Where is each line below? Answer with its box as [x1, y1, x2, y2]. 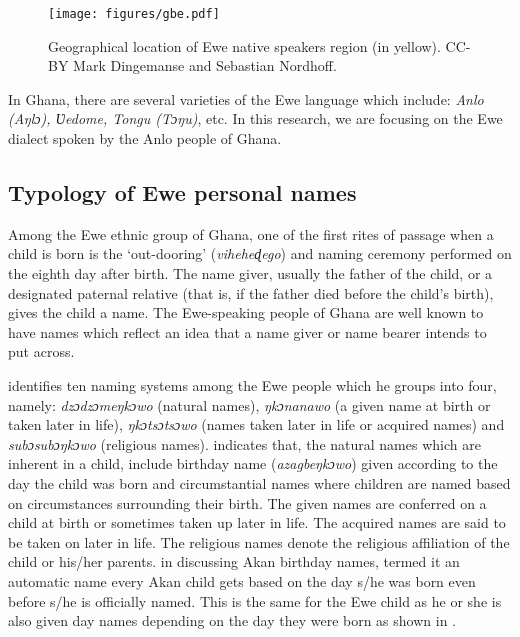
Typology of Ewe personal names [8, 177, 357, 208]
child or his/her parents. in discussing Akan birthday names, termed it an [8, 551, 460, 572]
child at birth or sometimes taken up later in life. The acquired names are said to [8, 512, 506, 533]
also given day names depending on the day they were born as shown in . [8, 610, 456, 631]
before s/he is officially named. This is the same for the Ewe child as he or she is [8, 590, 502, 611]
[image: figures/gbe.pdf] [48, 7, 220, 21]
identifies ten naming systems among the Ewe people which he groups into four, [8, 374, 497, 395]
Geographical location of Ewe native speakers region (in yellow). [48, 35, 441, 56]
